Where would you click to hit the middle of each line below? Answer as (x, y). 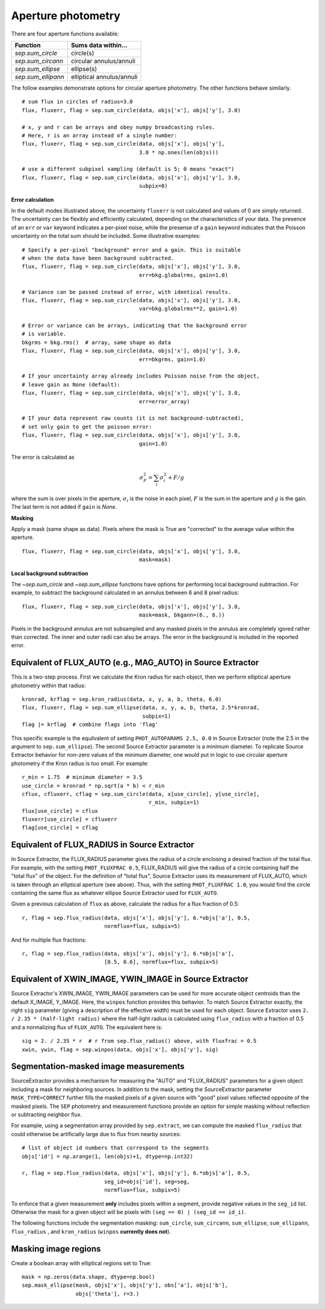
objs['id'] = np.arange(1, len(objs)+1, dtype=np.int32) (108, 1156)
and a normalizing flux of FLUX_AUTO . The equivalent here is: (87, 1027)
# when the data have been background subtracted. (98, 258)
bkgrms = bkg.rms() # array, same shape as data (97, 342)
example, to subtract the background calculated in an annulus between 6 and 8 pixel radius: (125, 592)
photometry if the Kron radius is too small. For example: (80, 763)
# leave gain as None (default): (71, 384)
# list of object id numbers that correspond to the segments (116, 1148)
